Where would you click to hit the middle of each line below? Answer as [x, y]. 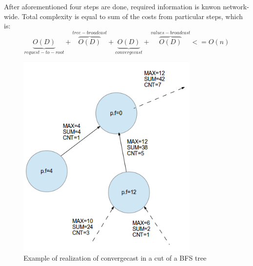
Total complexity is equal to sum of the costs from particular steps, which [132, 16]
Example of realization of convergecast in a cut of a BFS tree [115, 258]
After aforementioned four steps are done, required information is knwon [112, 6]
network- [236, 6]
